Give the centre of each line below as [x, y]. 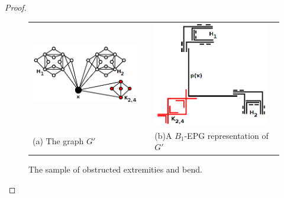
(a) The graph [58, 141]
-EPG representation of [226, 135]
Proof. [16, 7]
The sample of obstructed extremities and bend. [115, 169]
